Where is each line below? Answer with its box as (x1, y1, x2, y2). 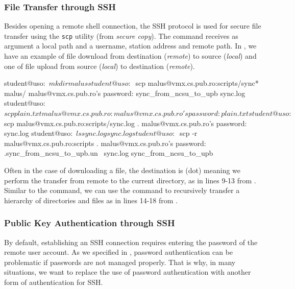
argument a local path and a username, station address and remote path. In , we (4, 40, 257, 51)
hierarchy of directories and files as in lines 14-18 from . (4, 195, 178, 205)
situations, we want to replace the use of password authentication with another (4, 267, 251, 277)
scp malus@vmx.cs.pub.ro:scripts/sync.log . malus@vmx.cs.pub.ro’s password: (4, 117, 247, 128)
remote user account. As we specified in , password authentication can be (4, 247, 233, 257)
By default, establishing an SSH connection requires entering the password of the (4, 236, 258, 247)
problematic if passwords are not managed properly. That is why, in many (4, 256, 236, 267)
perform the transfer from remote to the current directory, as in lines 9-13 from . (4, 175, 256, 185)
